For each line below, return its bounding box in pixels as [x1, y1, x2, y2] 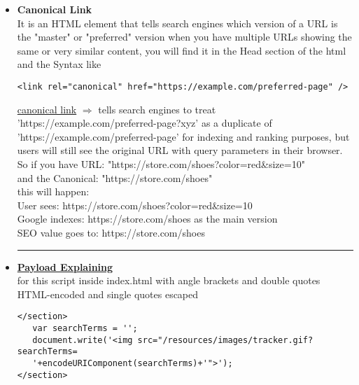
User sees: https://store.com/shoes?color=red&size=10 [17, 197, 253, 212]
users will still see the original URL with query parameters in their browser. [17, 143, 343, 157]
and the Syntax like [17, 57, 101, 71]
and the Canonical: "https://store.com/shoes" [17, 170, 213, 185]
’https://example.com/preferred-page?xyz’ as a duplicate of [17, 115, 272, 130]
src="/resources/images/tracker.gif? [137, 335, 314, 345]
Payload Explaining [17, 259, 113, 274]
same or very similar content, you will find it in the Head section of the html [17, 43, 346, 57]
